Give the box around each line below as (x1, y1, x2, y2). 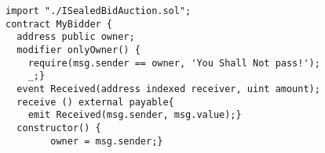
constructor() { (16, 122, 101, 133)
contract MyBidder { (5, 18, 113, 30)
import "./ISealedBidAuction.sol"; (5, 5, 192, 16)
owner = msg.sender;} (50, 135, 163, 147)
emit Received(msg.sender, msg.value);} (27, 109, 242, 121)
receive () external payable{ (16, 96, 174, 108)
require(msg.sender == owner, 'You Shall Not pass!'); (27, 57, 320, 69)
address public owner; (16, 31, 135, 43)
